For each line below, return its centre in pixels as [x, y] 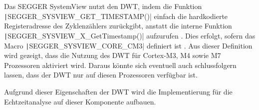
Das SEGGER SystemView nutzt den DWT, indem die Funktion [103, 6]
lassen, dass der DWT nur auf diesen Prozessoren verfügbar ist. [101, 75]
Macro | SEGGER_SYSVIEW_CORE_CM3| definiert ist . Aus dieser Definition [128, 45]
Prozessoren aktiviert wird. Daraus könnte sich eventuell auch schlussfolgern [120, 65]
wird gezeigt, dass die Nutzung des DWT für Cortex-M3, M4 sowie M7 [113, 55]
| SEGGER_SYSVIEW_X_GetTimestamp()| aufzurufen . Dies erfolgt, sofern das [130, 35]
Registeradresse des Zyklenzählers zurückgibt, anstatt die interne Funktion [118, 26]
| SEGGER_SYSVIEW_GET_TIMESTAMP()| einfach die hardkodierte [116, 16]
